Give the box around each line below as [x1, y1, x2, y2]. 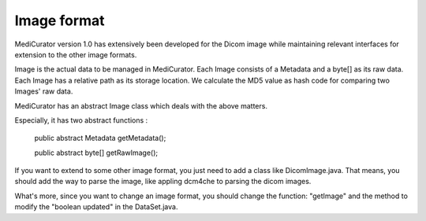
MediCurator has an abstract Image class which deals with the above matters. [14, 101, 268, 110]
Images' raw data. [14, 87, 73, 96]
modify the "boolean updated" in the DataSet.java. [14, 202, 178, 212]
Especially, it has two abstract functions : [14, 115, 148, 125]
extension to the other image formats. [14, 50, 137, 59]
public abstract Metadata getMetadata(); [34, 134, 166, 143]
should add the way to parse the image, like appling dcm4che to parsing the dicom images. [14, 177, 312, 186]
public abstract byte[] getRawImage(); [34, 148, 158, 157]
